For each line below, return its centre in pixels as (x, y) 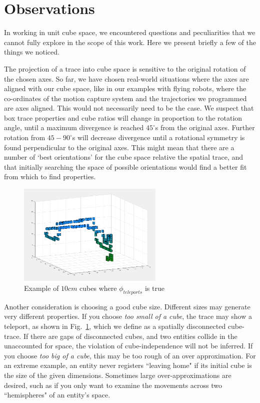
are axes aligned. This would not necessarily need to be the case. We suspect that (129, 108)
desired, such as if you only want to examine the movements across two (113, 385)
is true (154, 288)
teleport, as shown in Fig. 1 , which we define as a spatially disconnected (115, 326)
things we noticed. (32, 52)
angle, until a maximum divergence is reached (74, 127)
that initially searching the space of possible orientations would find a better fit (125, 166)
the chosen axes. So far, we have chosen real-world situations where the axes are (126, 78)
